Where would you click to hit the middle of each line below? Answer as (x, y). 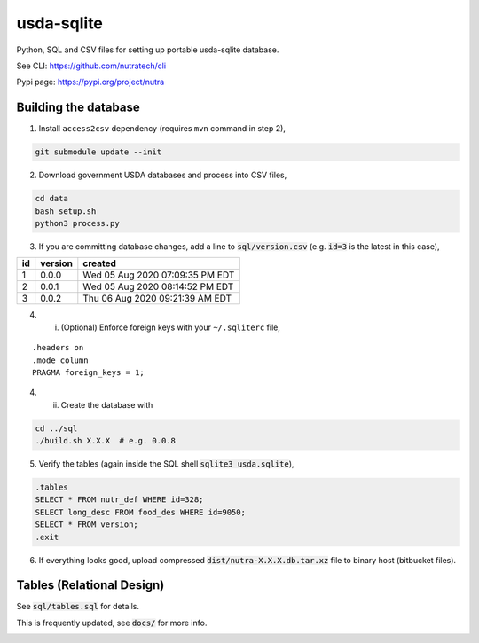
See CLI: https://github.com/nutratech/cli (91, 66)
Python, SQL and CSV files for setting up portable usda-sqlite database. (148, 50)
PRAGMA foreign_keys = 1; (89, 372)
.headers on (58, 348)
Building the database (79, 108)
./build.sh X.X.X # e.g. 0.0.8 (106, 441)
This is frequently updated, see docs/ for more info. (112, 623)
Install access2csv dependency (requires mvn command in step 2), (162, 129)
